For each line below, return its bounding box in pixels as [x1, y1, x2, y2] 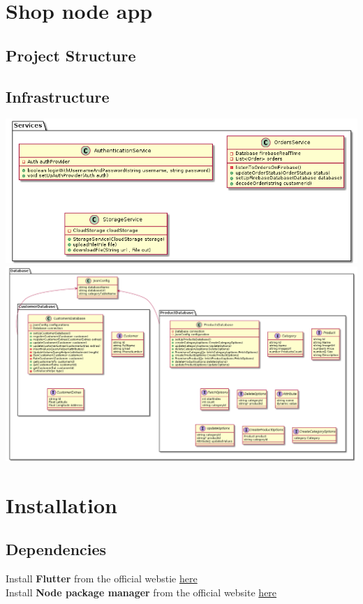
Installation [6, 490, 117, 519]
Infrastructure [6, 85, 110, 107]
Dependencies [6, 538, 107, 560]
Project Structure [6, 44, 136, 66]
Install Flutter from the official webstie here [6, 570, 198, 585]
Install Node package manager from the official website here [6, 584, 277, 599]
